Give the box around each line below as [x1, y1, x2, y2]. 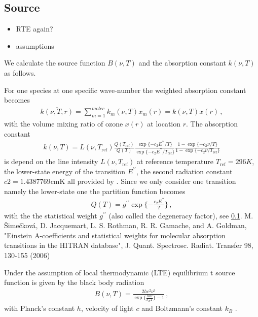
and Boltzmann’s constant [141, 303, 223, 313]
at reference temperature [136, 156, 213, 167]
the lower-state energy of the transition [4, 166, 126, 176]
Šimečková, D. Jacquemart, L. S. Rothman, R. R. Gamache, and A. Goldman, [4, 220, 247, 231]
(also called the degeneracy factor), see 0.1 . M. [108, 210, 253, 220]
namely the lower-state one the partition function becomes [4, 185, 186, 196]
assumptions [16, 40, 54, 51]
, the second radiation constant [136, 166, 233, 176]
